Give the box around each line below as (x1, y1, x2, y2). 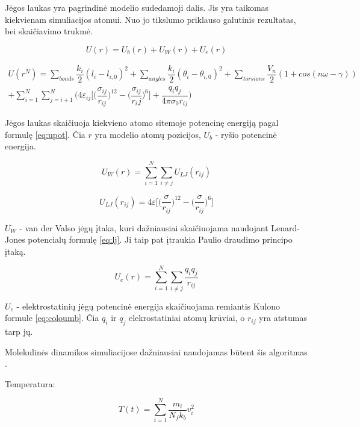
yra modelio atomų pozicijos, (95, 128, 201, 140)
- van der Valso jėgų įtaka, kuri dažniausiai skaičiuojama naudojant (19, 221, 268, 234)
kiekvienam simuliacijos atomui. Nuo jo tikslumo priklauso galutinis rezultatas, (5, 13, 296, 25)
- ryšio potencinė (215, 128, 277, 140)
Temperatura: (5, 377, 55, 390)
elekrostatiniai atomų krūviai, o (128, 311, 245, 324)
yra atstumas (259, 311, 308, 324)
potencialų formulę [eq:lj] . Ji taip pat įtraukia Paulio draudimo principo (28, 233, 293, 246)
